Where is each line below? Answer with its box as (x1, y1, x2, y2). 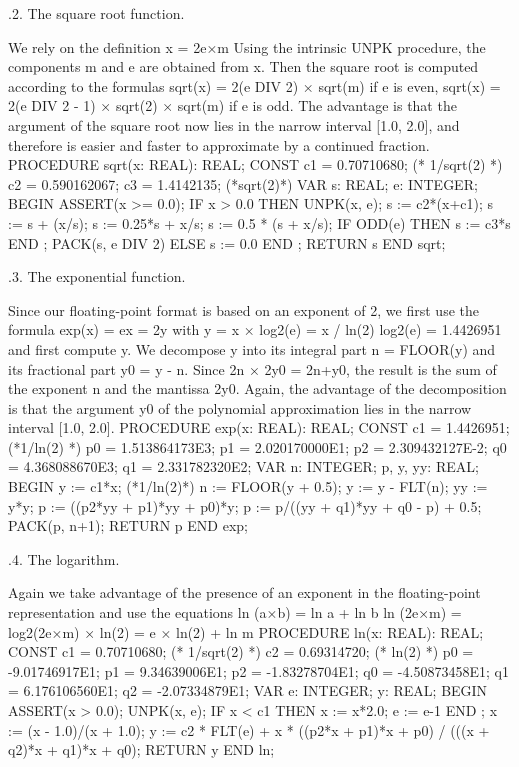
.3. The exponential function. (8, 266, 186, 287)
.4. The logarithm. (8, 548, 120, 569)
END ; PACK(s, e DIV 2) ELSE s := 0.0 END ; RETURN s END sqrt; (8, 232, 446, 253)
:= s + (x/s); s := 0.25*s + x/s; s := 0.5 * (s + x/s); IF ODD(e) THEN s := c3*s (8, 212, 511, 233)
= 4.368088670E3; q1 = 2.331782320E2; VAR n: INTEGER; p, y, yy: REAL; (8, 456, 479, 477)
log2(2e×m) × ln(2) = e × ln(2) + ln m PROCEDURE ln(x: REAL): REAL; (8, 621, 484, 642)
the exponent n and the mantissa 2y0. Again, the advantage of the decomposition (8, 378, 507, 399)
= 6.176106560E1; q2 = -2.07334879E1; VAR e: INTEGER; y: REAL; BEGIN (8, 680, 488, 701)
